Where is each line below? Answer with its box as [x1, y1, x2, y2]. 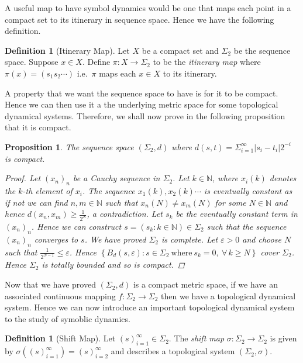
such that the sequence [206, 220, 287, 232]
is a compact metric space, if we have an [133, 278, 278, 291]
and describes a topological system [111, 345, 235, 357]
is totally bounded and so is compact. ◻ [42, 258, 185, 271]
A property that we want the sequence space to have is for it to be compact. [5, 87, 278, 99]
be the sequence [233, 44, 291, 56]
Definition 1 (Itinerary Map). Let [5, 44, 130, 56]
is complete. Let [161, 233, 218, 245]
